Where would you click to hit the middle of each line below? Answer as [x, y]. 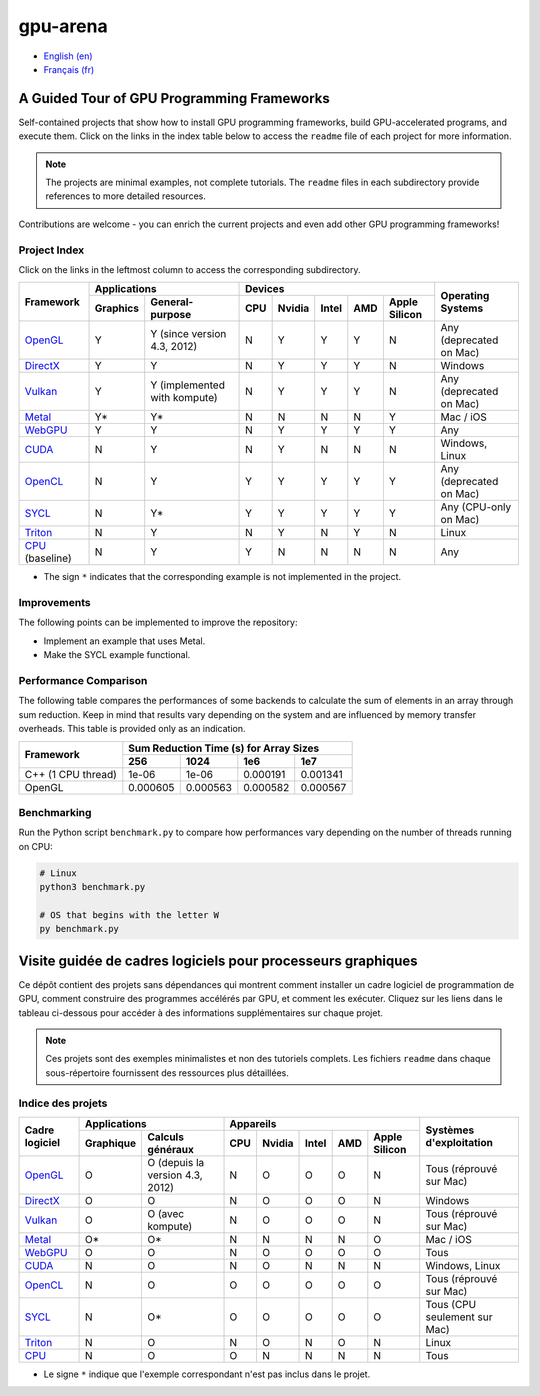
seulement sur [459, 1317]
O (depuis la [176, 1162]
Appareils [253, 1123]
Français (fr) [69, 69]
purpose [171, 315]
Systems [462, 308]
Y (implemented [187, 385]
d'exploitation [459, 1143]
